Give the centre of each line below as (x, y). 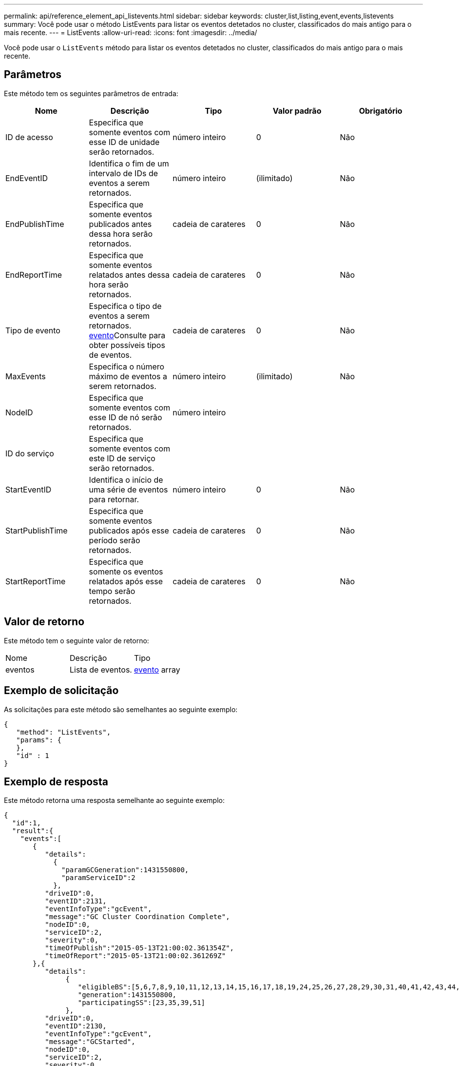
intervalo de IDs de (124, 173)
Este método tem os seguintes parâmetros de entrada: (91, 93)
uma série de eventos (128, 489)
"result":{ (33, 831)
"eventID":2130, (76, 1026)
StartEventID (29, 489)
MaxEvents (26, 376)
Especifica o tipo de (125, 306)
